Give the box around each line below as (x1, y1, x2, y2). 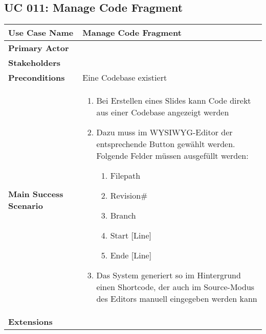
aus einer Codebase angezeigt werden (96, 106, 229, 118)
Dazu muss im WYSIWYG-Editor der (96, 126, 233, 138)
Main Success (8, 187, 63, 200)
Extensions (8, 316, 53, 328)
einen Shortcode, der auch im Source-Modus (96, 281, 255, 293)
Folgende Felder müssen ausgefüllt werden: (96, 150, 249, 162)
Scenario (8, 199, 43, 211)
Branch (110, 209, 136, 222)
